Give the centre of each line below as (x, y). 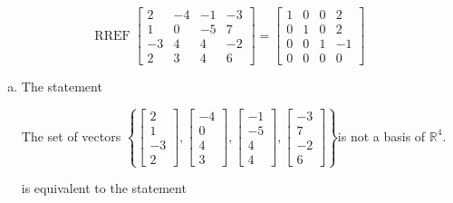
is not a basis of (381, 135)
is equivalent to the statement (104, 188)
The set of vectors (71, 135)
